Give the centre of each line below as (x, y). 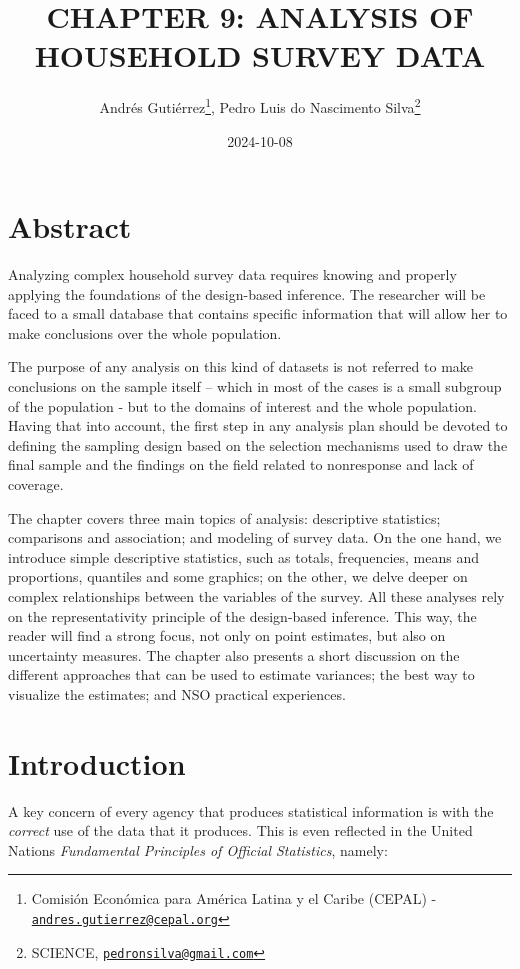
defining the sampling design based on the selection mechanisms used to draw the (258, 444)
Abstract (70, 226)
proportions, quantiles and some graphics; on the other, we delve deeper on (238, 576)
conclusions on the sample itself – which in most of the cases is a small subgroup (255, 386)
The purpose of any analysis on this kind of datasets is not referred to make (241, 366)
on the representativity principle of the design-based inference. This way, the (242, 615)
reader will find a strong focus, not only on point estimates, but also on (227, 635)
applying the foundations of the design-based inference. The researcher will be (247, 293)
